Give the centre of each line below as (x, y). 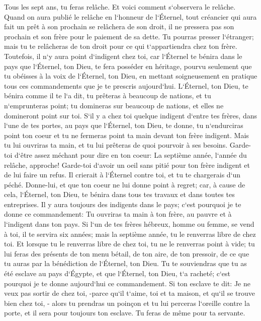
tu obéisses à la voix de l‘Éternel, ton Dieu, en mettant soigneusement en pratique (131, 76)
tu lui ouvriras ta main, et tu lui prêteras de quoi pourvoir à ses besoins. (116, 145)
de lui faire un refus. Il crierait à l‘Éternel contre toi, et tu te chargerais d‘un (122, 175)
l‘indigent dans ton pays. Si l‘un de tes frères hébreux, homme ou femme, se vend (129, 224)
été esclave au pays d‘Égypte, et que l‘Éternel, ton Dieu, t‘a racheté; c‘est (117, 273)
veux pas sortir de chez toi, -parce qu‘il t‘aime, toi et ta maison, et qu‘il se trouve (129, 293)
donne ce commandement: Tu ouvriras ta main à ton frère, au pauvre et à (118, 214)
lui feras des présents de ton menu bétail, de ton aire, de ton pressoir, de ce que (127, 253)
